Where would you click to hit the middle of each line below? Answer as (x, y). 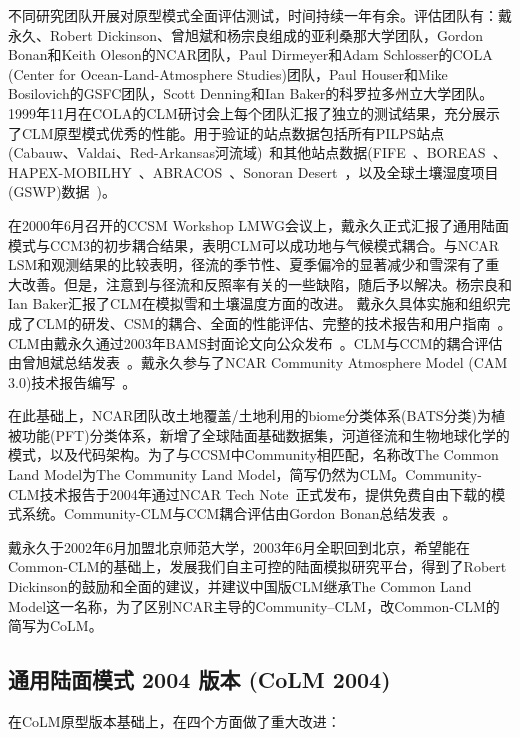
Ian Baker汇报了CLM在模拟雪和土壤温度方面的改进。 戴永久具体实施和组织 (252, 303)
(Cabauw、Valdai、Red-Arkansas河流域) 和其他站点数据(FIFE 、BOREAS (247, 152)
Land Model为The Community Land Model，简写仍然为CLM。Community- (245, 474)
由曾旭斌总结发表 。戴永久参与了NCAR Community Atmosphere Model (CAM (258, 362)
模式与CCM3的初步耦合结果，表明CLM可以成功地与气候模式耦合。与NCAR (254, 244)
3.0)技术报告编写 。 (72, 381)
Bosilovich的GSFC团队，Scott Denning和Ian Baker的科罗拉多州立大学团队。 (251, 93)
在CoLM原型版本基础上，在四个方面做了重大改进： (174, 721)
